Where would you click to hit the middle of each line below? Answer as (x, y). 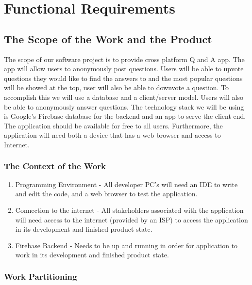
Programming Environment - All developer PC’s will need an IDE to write (126, 184)
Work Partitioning (41, 276)
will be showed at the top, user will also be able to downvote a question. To (117, 87)
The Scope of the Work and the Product (108, 39)
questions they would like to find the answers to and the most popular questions (123, 78)
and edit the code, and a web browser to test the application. (106, 194)
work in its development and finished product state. (92, 255)
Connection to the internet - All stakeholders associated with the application (129, 210)
